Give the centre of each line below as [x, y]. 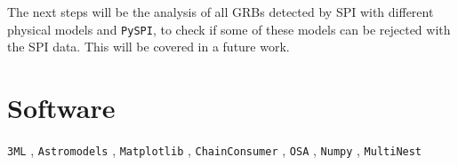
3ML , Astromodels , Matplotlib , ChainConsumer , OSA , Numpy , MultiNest [215, 149]
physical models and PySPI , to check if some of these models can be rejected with [229, 29]
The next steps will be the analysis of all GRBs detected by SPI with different [221, 12]
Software [61, 108]
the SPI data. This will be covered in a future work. [149, 47]
